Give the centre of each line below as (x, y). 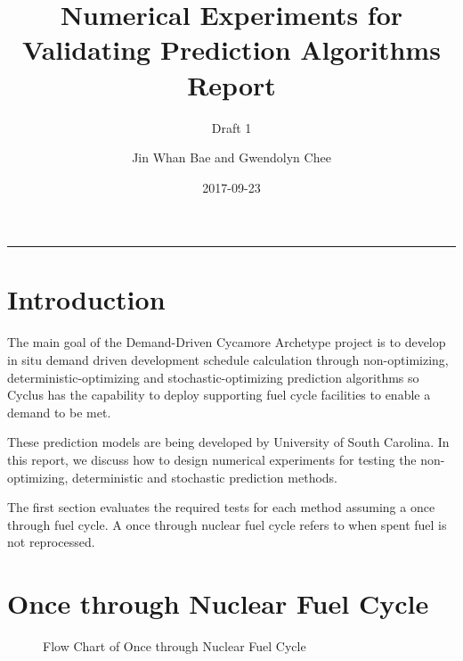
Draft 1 (231, 127)
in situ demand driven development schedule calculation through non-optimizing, (228, 359)
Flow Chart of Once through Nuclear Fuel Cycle (175, 646)
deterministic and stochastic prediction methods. (205, 477)
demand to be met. (59, 412)
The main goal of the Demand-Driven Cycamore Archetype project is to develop (227, 342)
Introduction (86, 299)
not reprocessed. (51, 542)
